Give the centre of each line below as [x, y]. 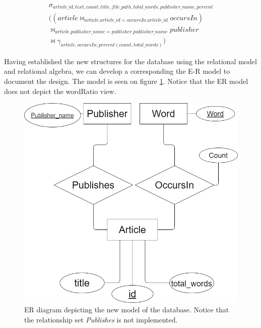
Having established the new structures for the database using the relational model [130, 61]
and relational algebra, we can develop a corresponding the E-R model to [117, 71]
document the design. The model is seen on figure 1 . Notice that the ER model [126, 81]
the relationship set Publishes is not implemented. [101, 320]
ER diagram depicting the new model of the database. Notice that [127, 310]
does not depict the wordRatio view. [60, 91]
